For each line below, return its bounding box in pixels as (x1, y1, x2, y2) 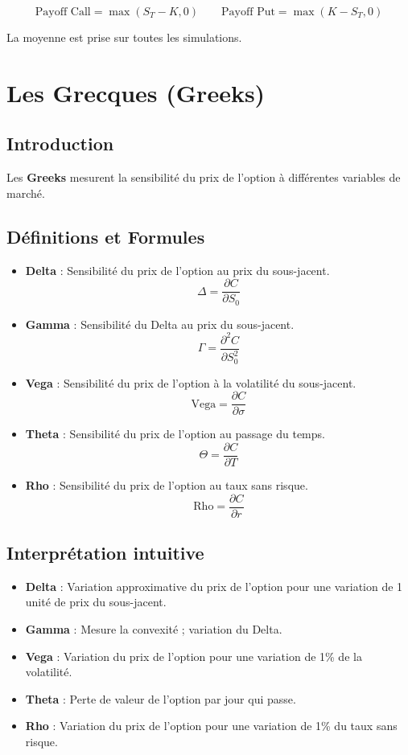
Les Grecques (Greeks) (6, 76, 266, 109)
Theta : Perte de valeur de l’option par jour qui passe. (25, 690, 296, 707)
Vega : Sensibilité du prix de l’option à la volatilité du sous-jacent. (25, 374, 356, 391)
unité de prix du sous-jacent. (25, 593, 167, 610)
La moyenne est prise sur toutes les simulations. (6, 29, 242, 45)
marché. (6, 184, 45, 201)
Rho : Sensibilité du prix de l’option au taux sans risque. (25, 476, 308, 493)
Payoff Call (35, 6, 91, 18)
